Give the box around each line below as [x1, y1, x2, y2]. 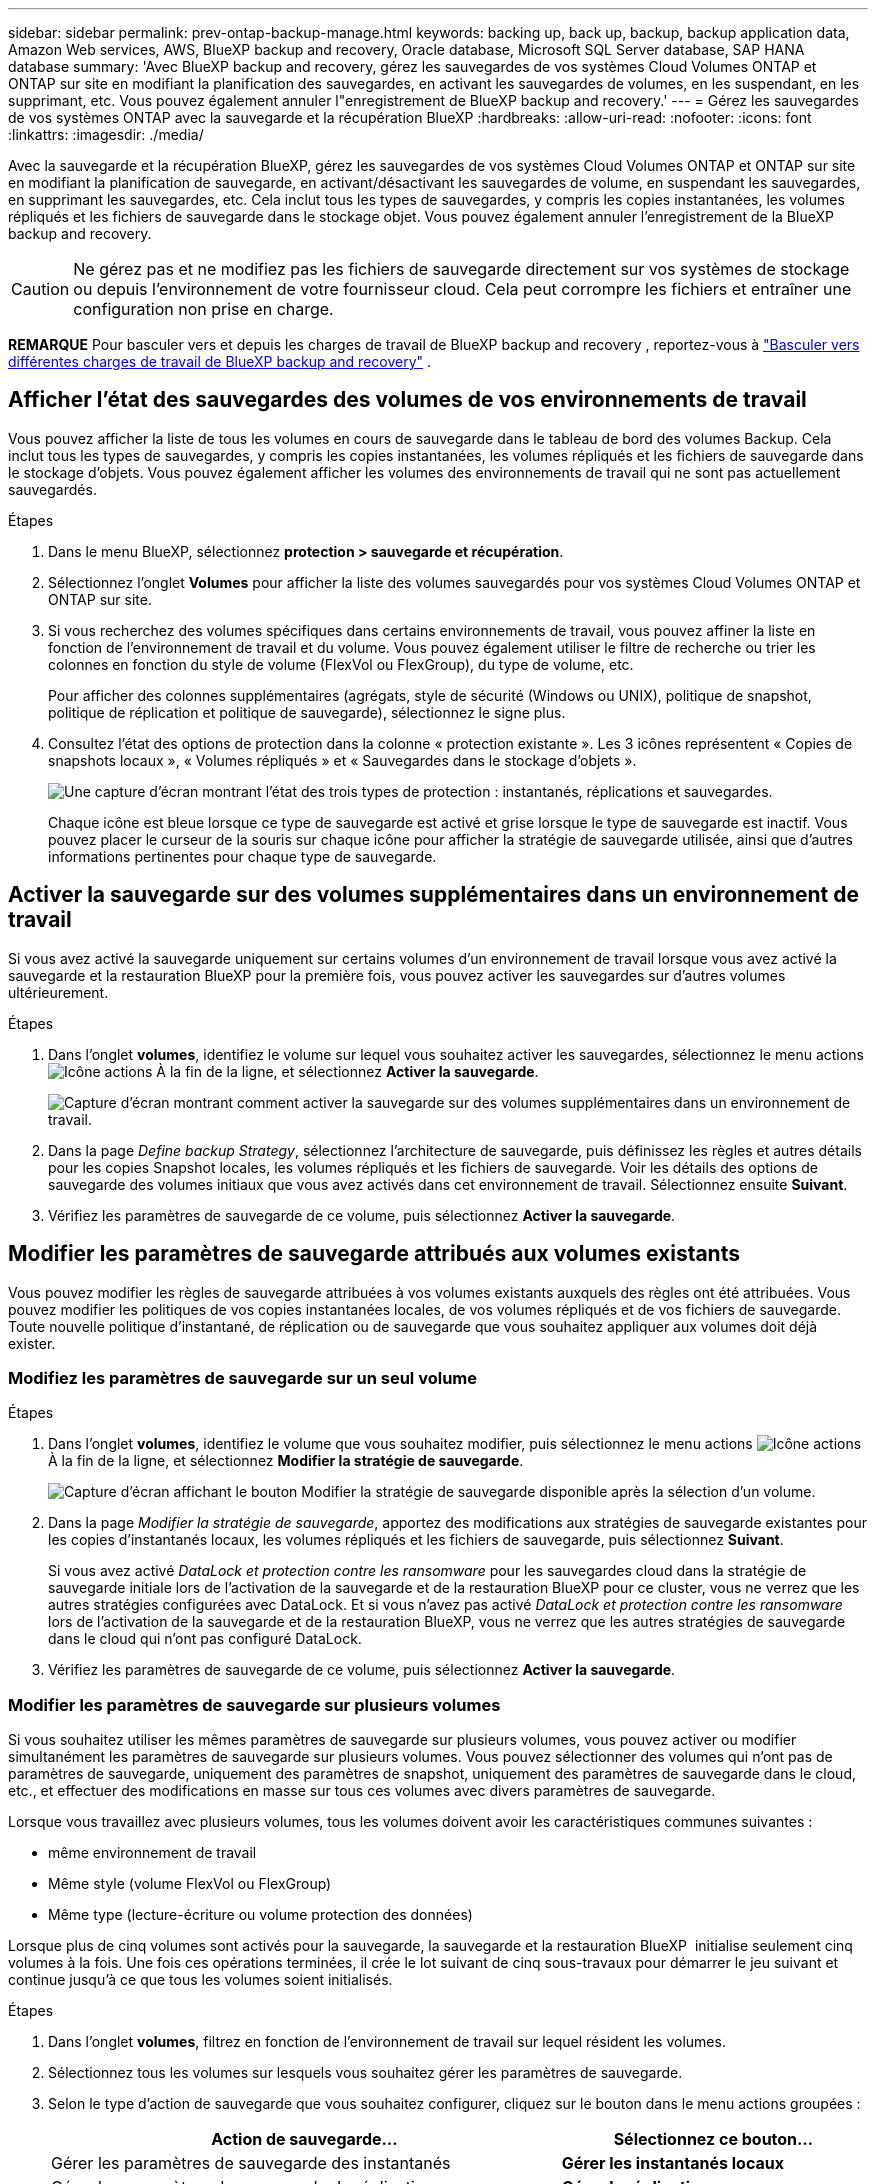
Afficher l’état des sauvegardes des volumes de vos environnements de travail [8, 387, 807, 413]
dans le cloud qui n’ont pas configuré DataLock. [48, 1630, 362, 1648]
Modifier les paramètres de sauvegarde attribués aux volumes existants [8, 1241, 740, 1267]
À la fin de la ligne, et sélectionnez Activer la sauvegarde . [156, 1062, 539, 1080]
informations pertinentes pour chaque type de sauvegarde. [48, 847, 437, 865]
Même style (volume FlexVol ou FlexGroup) [48, 1875, 332, 1893]
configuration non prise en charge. [73, 299, 334, 319]
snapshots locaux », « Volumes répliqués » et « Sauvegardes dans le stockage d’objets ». [48, 751, 637, 769]
